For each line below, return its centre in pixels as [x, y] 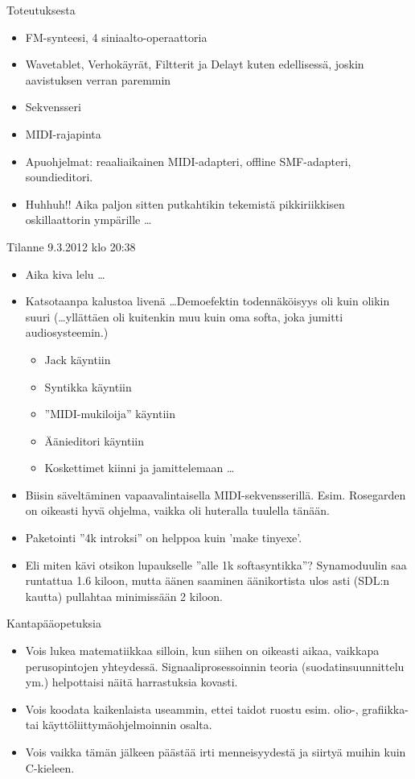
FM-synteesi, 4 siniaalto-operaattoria [116, 37]
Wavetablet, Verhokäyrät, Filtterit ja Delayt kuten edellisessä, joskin [195, 64]
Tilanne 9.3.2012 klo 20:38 [71, 246]
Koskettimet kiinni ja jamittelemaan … [140, 468]
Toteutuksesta [41, 10]
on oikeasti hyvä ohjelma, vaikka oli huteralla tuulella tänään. [177, 510]
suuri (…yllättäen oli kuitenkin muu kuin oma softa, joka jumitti [184, 316]
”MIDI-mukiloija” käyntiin [110, 414]
